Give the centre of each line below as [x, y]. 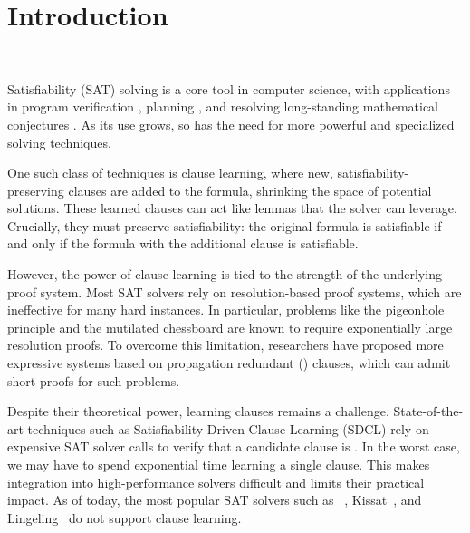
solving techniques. [59, 142]
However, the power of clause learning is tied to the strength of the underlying [225, 274]
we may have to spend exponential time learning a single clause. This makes [219, 464]
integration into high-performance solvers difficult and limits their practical [216, 482]
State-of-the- [428, 411]
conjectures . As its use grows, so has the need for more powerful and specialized [231, 124]
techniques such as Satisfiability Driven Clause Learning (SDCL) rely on [228, 428]
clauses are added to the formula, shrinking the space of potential [250, 190]
